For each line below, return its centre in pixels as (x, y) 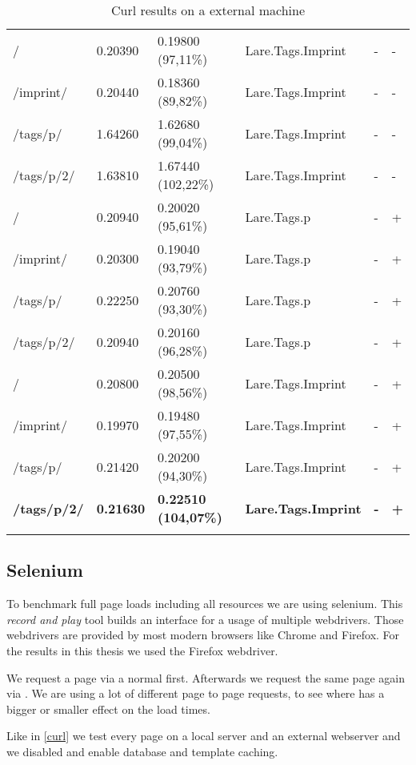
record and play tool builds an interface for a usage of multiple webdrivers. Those (205, 619)
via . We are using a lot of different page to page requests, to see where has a (196, 693)
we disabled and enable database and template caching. (142, 751)
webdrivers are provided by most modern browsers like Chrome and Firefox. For (203, 635)
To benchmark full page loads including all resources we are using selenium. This (205, 604)
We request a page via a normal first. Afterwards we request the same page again (206, 677)
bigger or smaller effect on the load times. (108, 709)
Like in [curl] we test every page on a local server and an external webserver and (204, 736)
